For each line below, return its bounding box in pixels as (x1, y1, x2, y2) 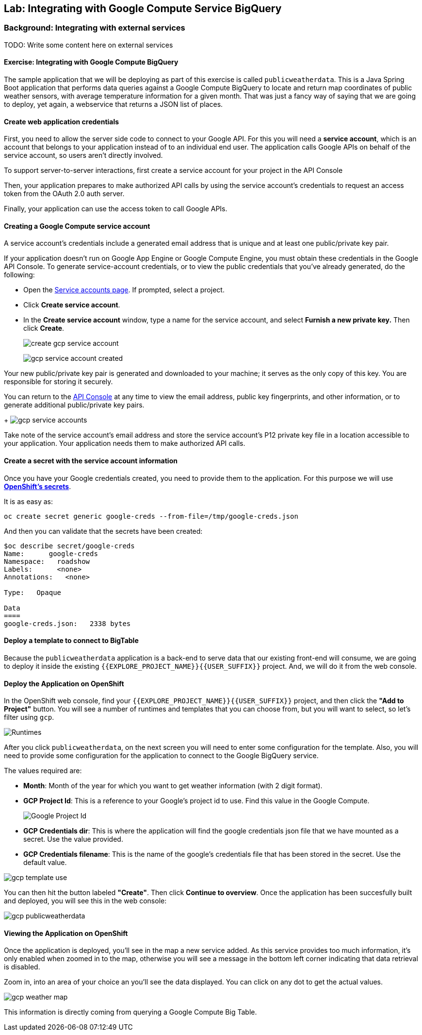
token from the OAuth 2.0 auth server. (4, 189, 125, 198)
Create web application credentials (4, 117, 119, 126)
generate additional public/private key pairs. (4, 401, 145, 409)
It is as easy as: (4, 497, 53, 506)
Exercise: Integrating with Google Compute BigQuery (4, 58, 179, 67)
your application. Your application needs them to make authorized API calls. (4, 439, 245, 448)
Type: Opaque (4, 588, 62, 596)
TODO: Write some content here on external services (4, 40, 173, 49)
